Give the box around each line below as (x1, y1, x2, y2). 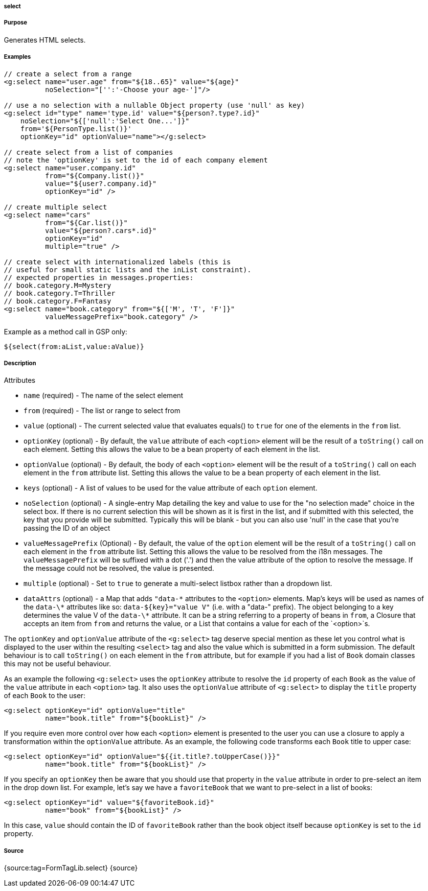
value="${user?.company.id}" (45, 179, 157, 188)
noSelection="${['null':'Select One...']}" (20, 117, 190, 125)
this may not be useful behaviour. (4, 659, 111, 668)
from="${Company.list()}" (45, 171, 144, 180)
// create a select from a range (4, 70, 132, 78)
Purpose (4, 19, 27, 26)
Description (4, 359, 36, 367)
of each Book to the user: (4, 691, 86, 700)
